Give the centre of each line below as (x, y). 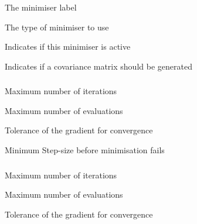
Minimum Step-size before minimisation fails (85, 150)
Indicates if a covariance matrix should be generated (98, 66)
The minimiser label (41, 7)
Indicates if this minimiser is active (68, 46)
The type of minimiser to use (57, 27)
